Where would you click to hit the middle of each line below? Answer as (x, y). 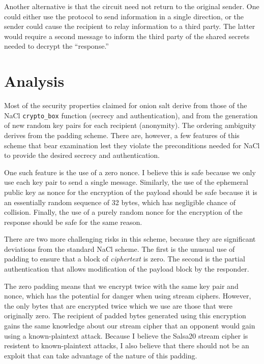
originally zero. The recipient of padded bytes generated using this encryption (125, 316)
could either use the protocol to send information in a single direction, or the (124, 16)
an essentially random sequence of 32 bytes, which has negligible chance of (120, 202)
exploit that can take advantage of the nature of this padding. (101, 355)
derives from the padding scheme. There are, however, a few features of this (122, 135)
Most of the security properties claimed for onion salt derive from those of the (126, 105)
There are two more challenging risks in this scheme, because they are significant (130, 239)
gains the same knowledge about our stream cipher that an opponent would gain (130, 326)
